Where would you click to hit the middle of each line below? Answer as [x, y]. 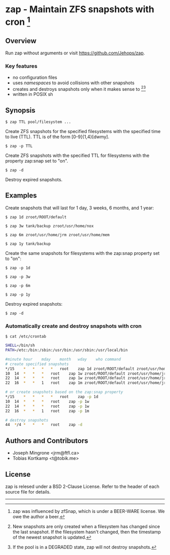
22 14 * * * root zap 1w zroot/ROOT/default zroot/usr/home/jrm [87, 378]
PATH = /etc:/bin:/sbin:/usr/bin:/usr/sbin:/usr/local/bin [67, 350]
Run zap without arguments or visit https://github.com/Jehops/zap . [75, 53]
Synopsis [20, 110]
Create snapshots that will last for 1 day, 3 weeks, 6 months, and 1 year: [80, 208]
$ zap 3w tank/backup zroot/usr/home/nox [50, 226]
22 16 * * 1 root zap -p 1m [47, 411]
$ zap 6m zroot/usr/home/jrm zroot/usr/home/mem [57, 235]
